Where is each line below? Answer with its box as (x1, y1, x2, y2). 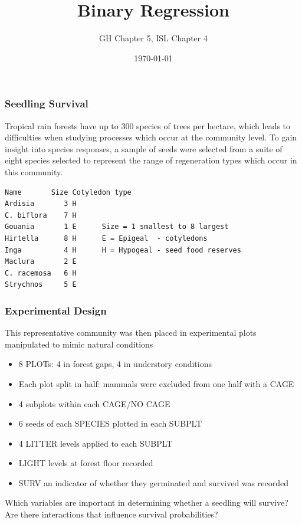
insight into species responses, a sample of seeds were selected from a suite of (5, 142, 283, 155)
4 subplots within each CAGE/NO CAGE (18, 397, 170, 410)
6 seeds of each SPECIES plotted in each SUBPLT (18, 417, 202, 430)
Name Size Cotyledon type (5, 188, 132, 196)
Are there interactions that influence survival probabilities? (5, 508, 218, 520)
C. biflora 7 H (5, 211, 77, 220)
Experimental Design (5, 303, 107, 317)
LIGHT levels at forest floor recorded (18, 457, 153, 469)
